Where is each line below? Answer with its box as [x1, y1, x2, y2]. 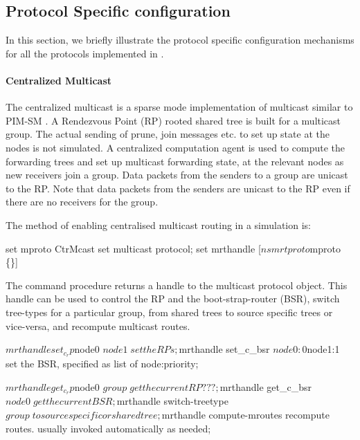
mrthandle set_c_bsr [179, 342, 270, 356]
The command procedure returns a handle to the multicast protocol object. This [6, 277, 348, 292]
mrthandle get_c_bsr [219, 379, 312, 394]
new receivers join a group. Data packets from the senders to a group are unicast [6, 167, 348, 182]
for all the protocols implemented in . [6, 46, 164, 60]
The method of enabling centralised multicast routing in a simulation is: [6, 217, 312, 232]
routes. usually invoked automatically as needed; [6, 421, 211, 435]
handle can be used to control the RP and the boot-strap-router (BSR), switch [6, 291, 340, 306]
